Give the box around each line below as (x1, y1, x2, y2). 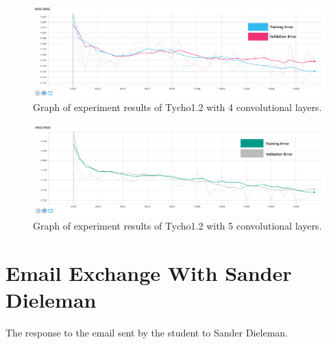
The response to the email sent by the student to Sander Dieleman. (5, 325, 288, 339)
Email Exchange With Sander (5, 258, 292, 286)
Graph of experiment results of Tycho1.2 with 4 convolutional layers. (33, 100, 322, 114)
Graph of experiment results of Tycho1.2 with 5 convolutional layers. (33, 219, 322, 233)
